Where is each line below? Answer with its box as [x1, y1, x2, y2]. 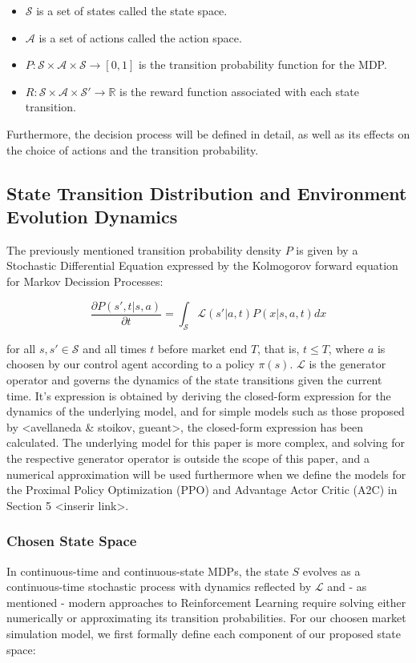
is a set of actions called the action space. [38, 29, 242, 46]
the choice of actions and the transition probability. [6, 141, 259, 158]
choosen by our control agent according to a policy [6, 356, 255, 372]
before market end [157, 340, 248, 356]
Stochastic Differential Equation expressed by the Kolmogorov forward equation [6, 257, 398, 274]
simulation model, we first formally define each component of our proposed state [6, 625, 402, 641]
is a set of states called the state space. [36, 2, 228, 18]
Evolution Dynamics [6, 203, 178, 228]
